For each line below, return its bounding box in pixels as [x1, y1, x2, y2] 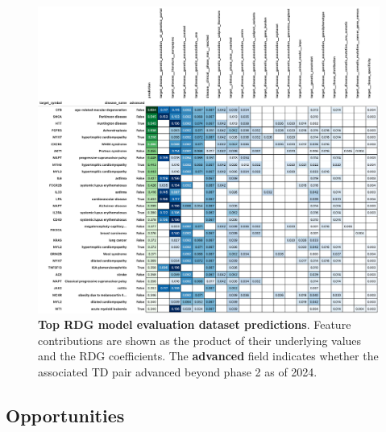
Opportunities [6, 402, 125, 427]
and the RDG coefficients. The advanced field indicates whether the [38, 347, 379, 364]
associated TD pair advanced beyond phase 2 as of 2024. [38, 363, 318, 380]
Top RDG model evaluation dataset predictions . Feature [38, 316, 351, 333]
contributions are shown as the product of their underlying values [38, 331, 362, 348]
